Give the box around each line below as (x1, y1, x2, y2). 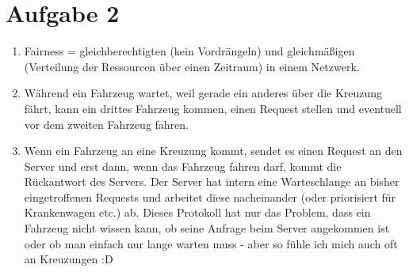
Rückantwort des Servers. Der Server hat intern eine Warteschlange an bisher (24, 173, 399, 190)
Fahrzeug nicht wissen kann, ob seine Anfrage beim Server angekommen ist (24, 220, 390, 236)
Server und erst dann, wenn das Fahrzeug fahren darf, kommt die (24, 157, 342, 174)
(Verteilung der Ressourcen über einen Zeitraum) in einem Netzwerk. (24, 58, 360, 74)
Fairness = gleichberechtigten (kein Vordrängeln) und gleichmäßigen (24, 43, 355, 59)
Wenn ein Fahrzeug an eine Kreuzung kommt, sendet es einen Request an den (24, 142, 403, 159)
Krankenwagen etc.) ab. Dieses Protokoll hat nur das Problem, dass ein (24, 204, 371, 221)
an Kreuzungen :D (24, 251, 113, 267)
